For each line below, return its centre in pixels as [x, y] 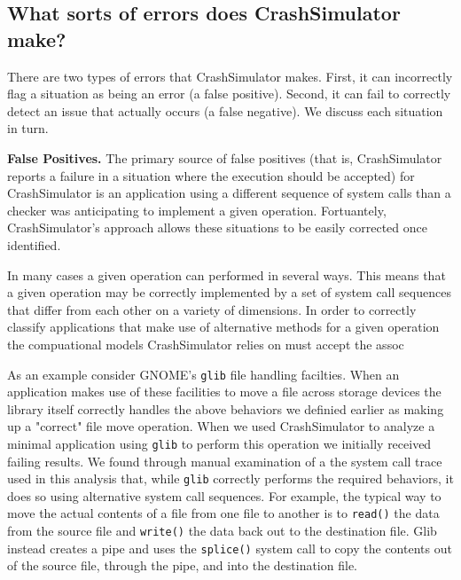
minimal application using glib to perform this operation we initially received [219, 443]
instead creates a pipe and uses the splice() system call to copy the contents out [230, 548]
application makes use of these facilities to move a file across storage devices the [224, 392]
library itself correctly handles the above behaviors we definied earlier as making [226, 408]
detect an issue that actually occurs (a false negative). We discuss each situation [225, 110]
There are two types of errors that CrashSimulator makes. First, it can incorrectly [230, 76]
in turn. [28, 128]
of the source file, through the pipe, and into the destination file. [182, 565]
